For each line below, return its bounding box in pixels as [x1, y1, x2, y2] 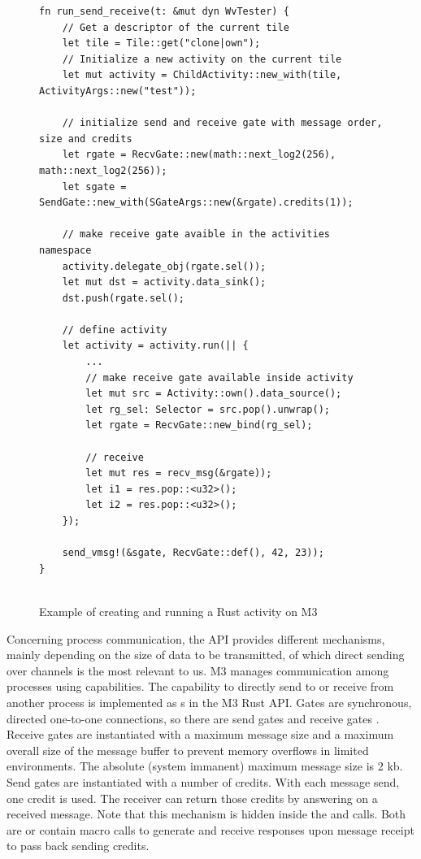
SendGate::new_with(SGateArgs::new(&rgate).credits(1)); [39, 197, 354, 209]
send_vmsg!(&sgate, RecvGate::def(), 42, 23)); [62, 547, 324, 559]
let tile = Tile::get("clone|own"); [62, 37, 261, 50]
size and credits [39, 132, 132, 145]
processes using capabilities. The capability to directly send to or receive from [7, 678, 394, 695]
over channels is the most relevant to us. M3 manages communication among [7, 662, 389, 679]
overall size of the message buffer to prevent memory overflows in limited [7, 741, 369, 758]
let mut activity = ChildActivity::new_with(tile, [62, 69, 342, 81]
